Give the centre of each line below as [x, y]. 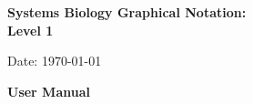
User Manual [49, 91]
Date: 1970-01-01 [55, 61]
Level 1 [30, 30]
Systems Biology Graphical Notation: [127, 12]
